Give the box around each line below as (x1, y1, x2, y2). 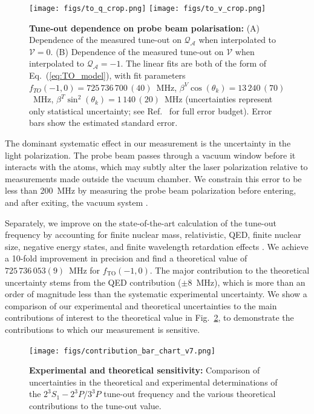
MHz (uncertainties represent (164, 93, 273, 105)
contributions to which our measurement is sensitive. (5, 323, 200, 335)
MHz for (69, 263, 100, 276)
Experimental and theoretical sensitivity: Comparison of (29, 364, 260, 376)
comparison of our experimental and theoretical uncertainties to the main (5, 299, 277, 312)
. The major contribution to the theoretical (149, 263, 310, 276)
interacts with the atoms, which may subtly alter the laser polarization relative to (5, 160, 308, 173)
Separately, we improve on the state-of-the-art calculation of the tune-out (5, 216, 276, 229)
